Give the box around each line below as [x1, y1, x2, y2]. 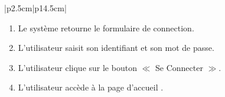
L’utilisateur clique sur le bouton [18, 61, 137, 73]
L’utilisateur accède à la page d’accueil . [18, 81, 164, 93]
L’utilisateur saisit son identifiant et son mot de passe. [18, 41, 214, 54]
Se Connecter [155, 61, 203, 73]
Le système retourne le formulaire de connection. [18, 21, 194, 34]
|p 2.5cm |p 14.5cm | [4, 2, 67, 14]
